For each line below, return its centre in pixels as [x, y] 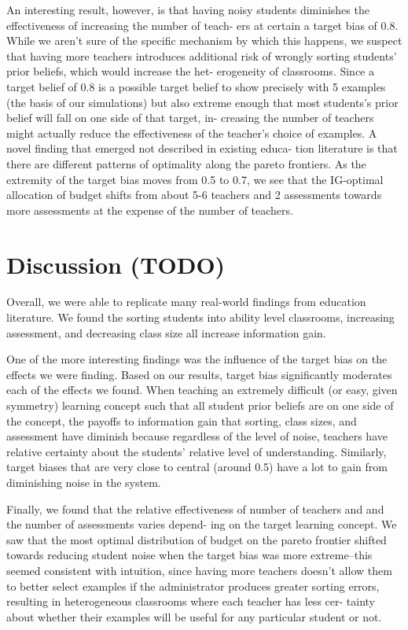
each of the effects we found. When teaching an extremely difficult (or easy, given [202, 390]
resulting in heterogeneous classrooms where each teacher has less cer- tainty [191, 601]
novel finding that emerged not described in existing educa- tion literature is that [202, 148]
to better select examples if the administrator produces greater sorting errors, [193, 586]
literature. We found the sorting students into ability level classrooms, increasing [200, 317]
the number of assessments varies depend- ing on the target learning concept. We [202, 524]
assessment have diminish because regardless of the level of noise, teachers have [197, 436]
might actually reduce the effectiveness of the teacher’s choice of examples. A [192, 133]
